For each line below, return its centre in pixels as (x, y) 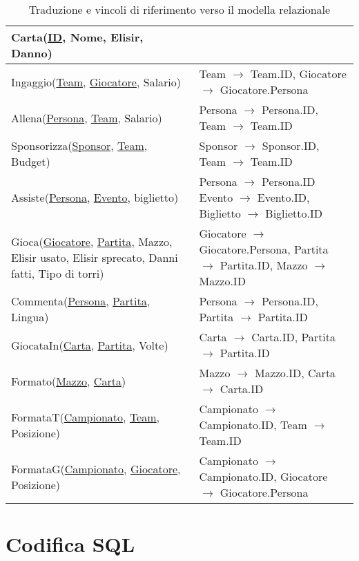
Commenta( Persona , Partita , (81, 301)
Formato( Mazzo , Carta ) (69, 381)
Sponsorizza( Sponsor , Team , (79, 145)
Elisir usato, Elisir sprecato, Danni (95, 257)
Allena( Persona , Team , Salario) (87, 117)
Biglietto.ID (294, 213)
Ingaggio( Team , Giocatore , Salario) (96, 82)
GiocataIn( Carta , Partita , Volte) (90, 345)
